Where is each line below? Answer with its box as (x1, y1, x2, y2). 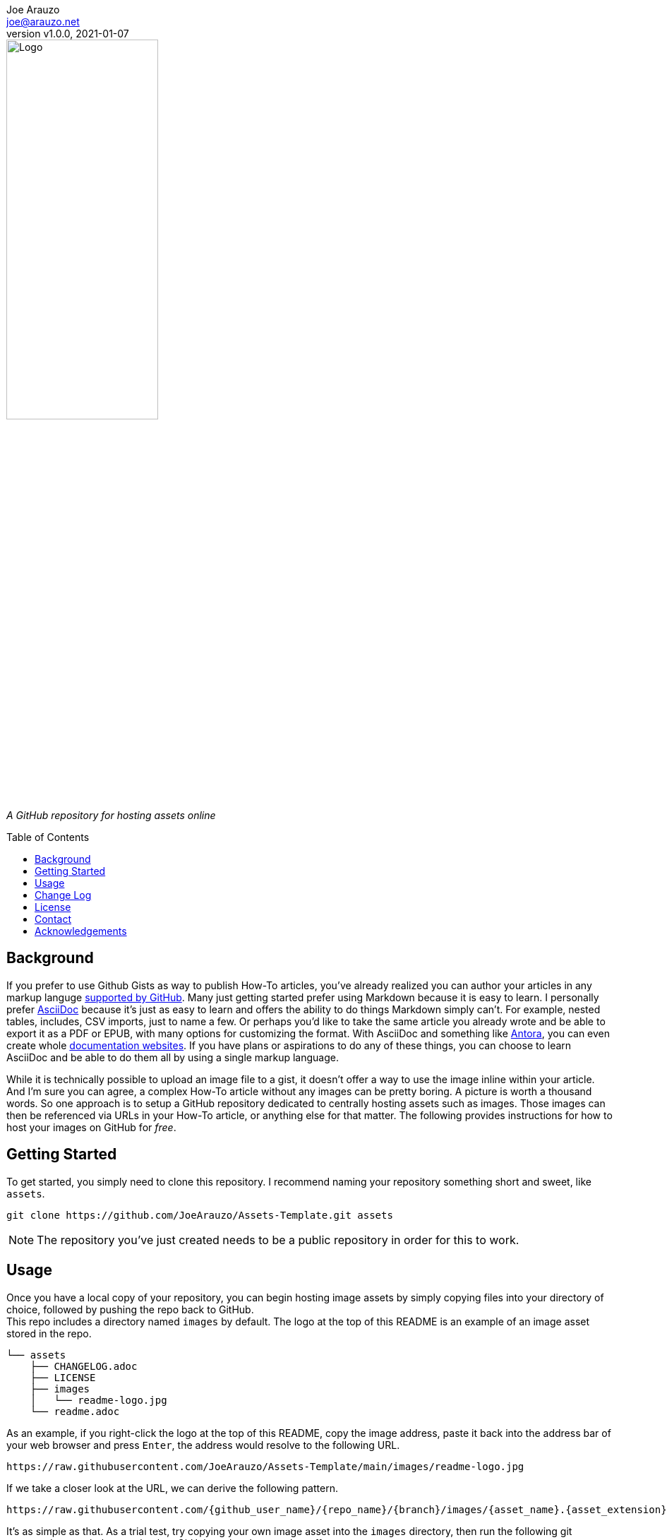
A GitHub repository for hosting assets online (6, 809, 216, 821)
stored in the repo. (6, 1327, 92, 1339)
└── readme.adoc (30, 1405, 120, 1417)
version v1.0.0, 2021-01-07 (6, 28, 129, 40)
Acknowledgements (35, 925, 127, 937)
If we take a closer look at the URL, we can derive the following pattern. (6, 1481, 338, 1494)
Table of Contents (6, 831, 90, 843)
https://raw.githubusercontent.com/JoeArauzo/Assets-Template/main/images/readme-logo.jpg (6, 1460, 524, 1472)
